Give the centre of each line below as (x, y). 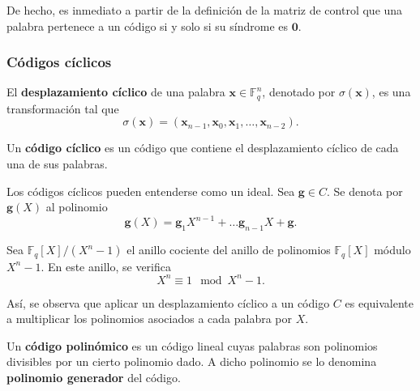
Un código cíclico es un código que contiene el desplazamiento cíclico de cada (203, 148)
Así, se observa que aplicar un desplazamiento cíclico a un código (168, 302)
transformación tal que (63, 108)
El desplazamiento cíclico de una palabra (116, 92)
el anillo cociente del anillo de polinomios (229, 250)
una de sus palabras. (57, 164)
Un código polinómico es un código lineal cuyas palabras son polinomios (192, 345)
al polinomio (77, 207)
